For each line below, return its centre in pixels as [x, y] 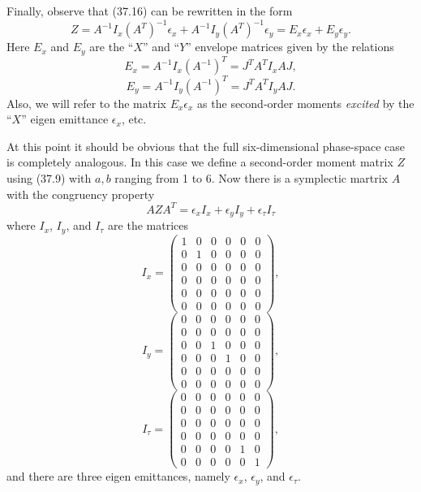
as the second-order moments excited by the [306, 103]
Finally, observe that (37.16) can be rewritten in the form [150, 11]
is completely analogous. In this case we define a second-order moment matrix [200, 162]
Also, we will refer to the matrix [86, 103]
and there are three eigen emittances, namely [118, 476]
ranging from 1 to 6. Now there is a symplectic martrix [251, 177]
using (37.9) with [49, 177]
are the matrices [148, 225]
